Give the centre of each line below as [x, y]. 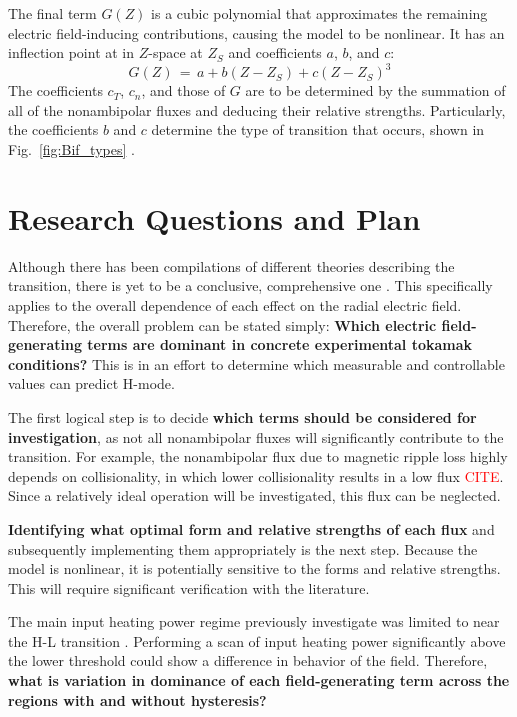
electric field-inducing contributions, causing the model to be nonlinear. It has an [256, 32]
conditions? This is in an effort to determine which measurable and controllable [256, 363]
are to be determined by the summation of [375, 90]
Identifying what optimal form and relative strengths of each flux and [251, 528]
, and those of [183, 90]
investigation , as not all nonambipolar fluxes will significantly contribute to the [256, 436]
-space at [175, 52]
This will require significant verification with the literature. [189, 587]
